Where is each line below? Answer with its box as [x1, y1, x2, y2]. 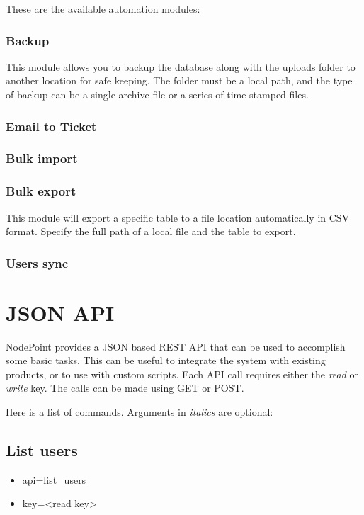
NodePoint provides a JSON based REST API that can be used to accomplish [6, 339, 346, 353]
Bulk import [6, 149, 78, 167]
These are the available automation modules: [6, 1, 200, 16]
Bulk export [6, 182, 76, 200]
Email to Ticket [6, 117, 97, 135]
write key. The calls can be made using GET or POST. [6, 380, 244, 395]
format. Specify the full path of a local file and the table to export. [6, 224, 296, 239]
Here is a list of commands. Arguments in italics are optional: [6, 404, 273, 419]
